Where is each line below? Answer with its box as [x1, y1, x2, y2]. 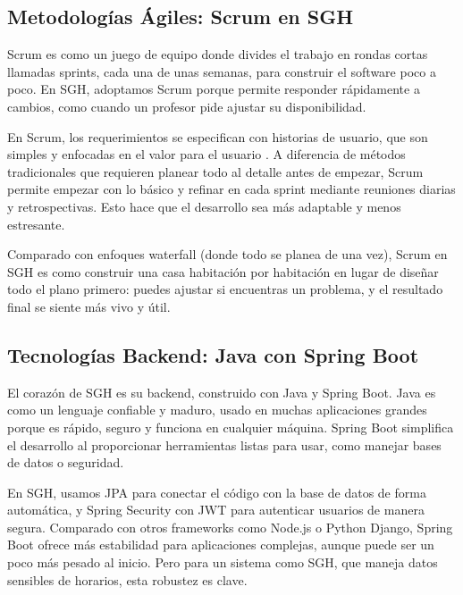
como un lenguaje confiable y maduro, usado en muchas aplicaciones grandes [7, 400, 427, 419]
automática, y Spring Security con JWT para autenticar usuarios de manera [7, 500, 425, 519]
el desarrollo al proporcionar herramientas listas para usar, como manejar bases [7, 435, 442, 454]
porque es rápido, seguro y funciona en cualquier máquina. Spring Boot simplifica [7, 417, 454, 436]
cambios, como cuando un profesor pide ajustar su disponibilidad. [7, 96, 366, 115]
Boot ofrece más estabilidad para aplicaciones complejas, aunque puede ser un [7, 535, 434, 554]
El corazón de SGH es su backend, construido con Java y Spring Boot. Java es [7, 382, 436, 401]
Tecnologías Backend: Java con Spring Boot [7, 340, 419, 368]
